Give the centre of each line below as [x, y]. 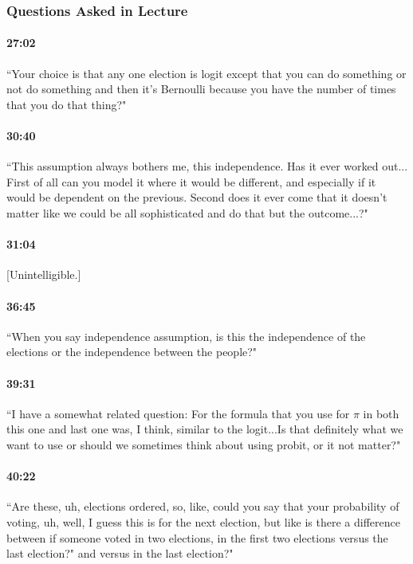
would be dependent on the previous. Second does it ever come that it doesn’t [197, 197]
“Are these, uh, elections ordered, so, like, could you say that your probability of [203, 506]
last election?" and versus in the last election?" [120, 553]
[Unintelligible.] [44, 274]
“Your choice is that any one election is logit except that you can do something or [206, 73]
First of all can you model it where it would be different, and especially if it [191, 181]
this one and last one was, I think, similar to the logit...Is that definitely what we [205, 429]
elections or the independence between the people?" [132, 352]
